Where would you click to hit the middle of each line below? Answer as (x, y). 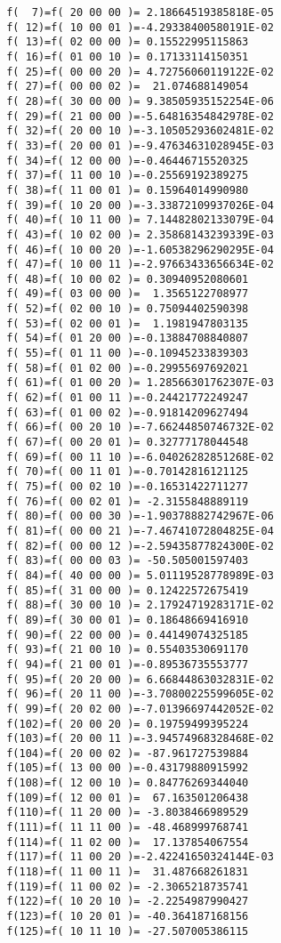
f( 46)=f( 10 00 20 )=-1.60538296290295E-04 (140, 250)
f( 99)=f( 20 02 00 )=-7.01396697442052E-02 (140, 709)
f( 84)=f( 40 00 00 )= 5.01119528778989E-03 (140, 575)
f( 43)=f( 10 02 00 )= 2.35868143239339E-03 (140, 234)
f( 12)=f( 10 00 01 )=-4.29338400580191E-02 (140, 27)
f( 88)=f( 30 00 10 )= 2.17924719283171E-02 (140, 605)
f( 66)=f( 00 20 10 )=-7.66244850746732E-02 (140, 427)
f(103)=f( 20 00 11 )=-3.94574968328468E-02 (140, 739)
